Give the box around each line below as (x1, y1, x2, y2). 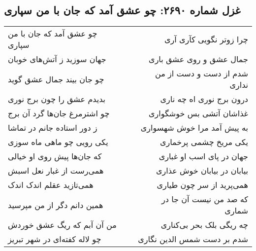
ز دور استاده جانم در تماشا (8, 122, 97, 134)
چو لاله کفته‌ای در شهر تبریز (8, 233, 101, 245)
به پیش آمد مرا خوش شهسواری (140, 122, 248, 134)
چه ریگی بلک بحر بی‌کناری (160, 219, 248, 231)
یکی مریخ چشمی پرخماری (160, 136, 248, 148)
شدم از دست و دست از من (155, 68, 248, 79)
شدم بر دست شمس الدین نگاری (138, 233, 248, 245)
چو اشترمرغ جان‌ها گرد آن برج (8, 108, 110, 119)
